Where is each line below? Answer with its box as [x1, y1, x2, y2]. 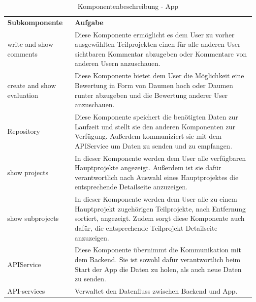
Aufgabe [74, 17, 103, 27]
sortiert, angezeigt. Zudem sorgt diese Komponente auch [74, 213, 245, 223]
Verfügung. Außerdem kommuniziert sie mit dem [74, 131, 222, 141]
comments [7, 48, 38, 59]
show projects [7, 167, 49, 177]
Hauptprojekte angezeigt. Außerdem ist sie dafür [74, 162, 222, 173]
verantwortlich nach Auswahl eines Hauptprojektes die [74, 172, 239, 182]
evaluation [7, 90, 38, 100]
